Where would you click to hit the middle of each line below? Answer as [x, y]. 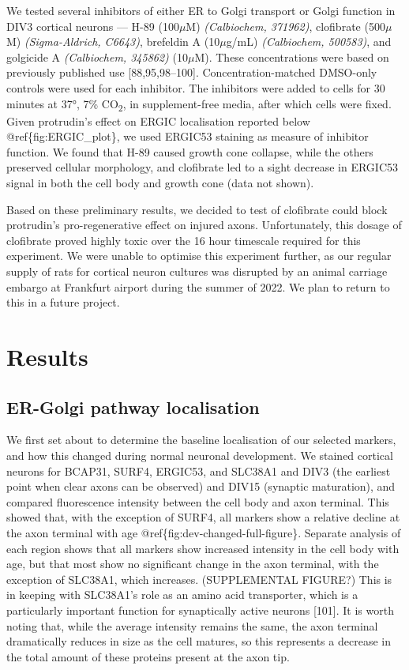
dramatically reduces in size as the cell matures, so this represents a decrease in [199, 641]
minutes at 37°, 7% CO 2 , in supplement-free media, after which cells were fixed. [199, 104]
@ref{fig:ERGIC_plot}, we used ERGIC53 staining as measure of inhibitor [188, 136]
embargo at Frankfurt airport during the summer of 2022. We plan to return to [198, 286]
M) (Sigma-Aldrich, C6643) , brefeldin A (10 [113, 41]
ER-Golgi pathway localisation [133, 407]
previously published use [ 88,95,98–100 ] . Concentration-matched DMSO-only [192, 72]
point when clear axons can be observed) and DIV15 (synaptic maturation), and [201, 486]
